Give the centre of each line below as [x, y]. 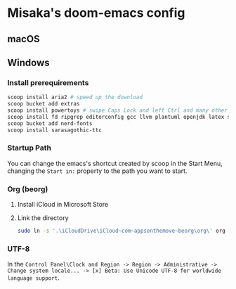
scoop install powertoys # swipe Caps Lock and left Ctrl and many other [118, 110]
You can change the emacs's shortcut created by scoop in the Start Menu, [115, 163]
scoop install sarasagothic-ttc [54, 130]
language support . [33, 278]
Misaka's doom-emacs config [96, 13]
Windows [28, 62]
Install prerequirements [48, 82]
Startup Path [29, 148]
